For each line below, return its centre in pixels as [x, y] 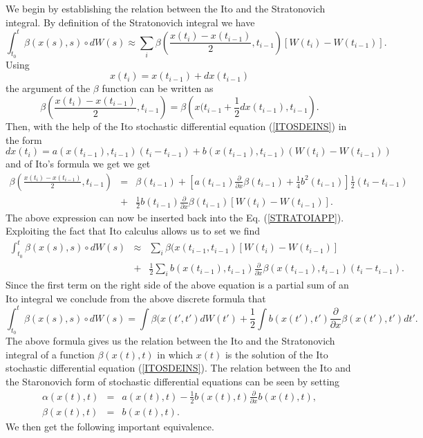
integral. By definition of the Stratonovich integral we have [130, 22]
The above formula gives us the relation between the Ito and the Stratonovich [170, 340]
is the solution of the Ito [276, 354]
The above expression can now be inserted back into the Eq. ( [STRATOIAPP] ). [175, 217]
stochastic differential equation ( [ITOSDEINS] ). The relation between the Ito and [178, 368]
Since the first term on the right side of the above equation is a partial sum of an [177, 285]
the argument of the [48, 88]
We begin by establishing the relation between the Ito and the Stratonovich [166, 8]
